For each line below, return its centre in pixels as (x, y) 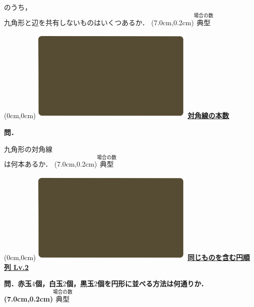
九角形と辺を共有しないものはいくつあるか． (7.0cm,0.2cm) (99, 22)
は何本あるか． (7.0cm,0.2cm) (51, 164)
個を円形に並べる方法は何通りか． (153, 284)
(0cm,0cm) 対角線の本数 (117, 115)
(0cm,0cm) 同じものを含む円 (124, 257)
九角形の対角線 (28, 149)
